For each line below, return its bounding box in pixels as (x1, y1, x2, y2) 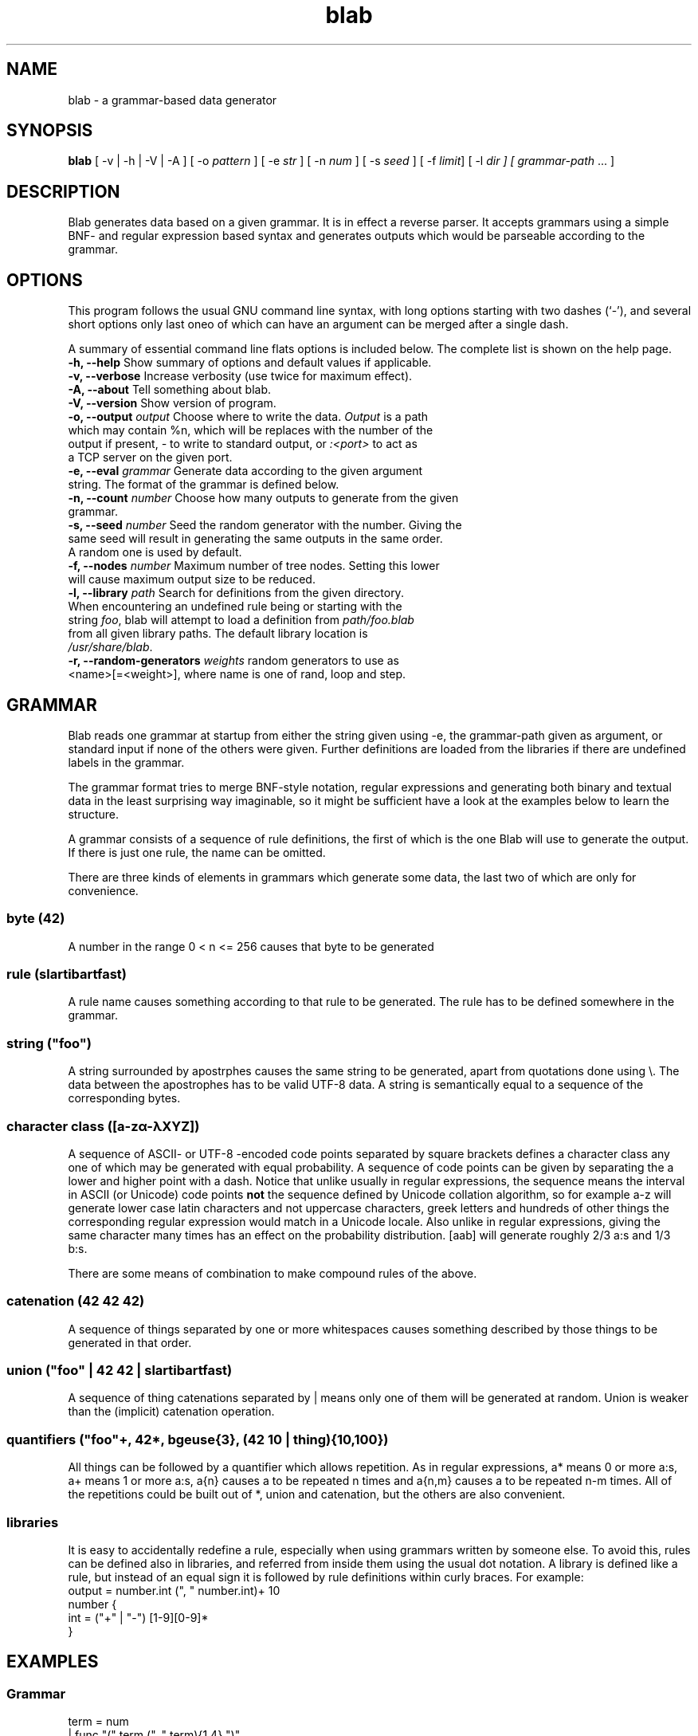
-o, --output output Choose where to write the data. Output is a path (68, 410, 429, 424)
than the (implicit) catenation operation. (68, 1404, 275, 1419)
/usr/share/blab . (68, 640, 153, 654)
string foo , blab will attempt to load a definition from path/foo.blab (68, 613, 414, 627)
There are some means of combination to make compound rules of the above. (68, 1266, 477, 1280)
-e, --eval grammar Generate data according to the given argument (68, 464, 423, 478)
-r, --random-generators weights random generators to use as (68, 654, 399, 668)
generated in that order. (68, 1335, 192, 1349)
